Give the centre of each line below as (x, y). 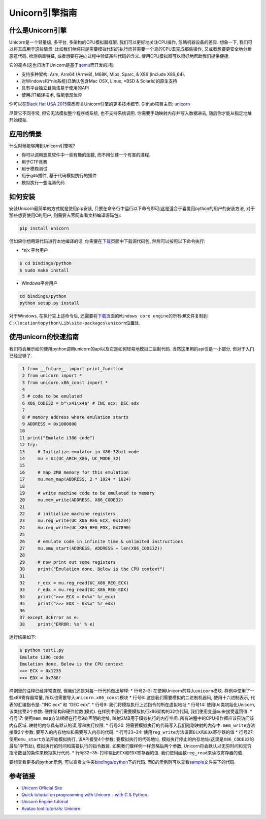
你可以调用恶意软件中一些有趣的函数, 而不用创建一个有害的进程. (86, 155)
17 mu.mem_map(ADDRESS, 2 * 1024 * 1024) (75, 479)
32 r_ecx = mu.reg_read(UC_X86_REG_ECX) (74, 583)
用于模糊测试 (34, 169)
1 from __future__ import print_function (73, 369)
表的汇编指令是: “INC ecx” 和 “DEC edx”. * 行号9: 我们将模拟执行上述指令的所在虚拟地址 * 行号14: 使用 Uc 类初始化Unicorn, (132, 704)
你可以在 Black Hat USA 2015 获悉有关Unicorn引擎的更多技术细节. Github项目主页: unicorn (100, 104)
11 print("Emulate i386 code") (57, 438)
